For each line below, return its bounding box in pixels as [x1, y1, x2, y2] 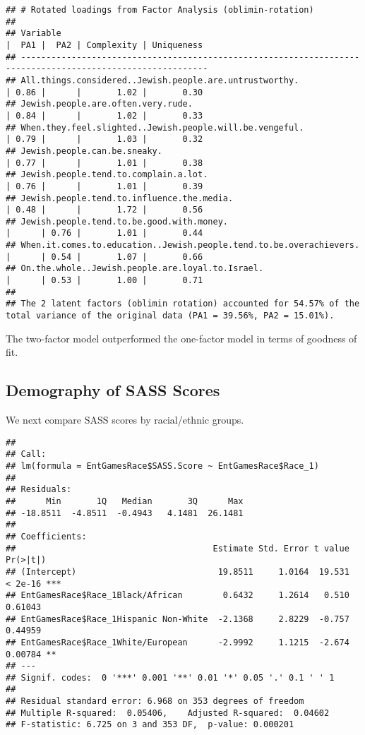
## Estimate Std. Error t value [6, 543, 349, 554]
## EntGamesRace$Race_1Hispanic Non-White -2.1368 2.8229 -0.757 [6, 614, 349, 624]
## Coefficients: [6, 531, 87, 542]
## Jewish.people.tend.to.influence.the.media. [6, 193, 234, 203]
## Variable [6, 28, 61, 39]
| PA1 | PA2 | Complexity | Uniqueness [6, 40, 203, 50]
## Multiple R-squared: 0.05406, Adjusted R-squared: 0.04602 [6, 707, 330, 718]
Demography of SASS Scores [6, 379, 220, 401]
